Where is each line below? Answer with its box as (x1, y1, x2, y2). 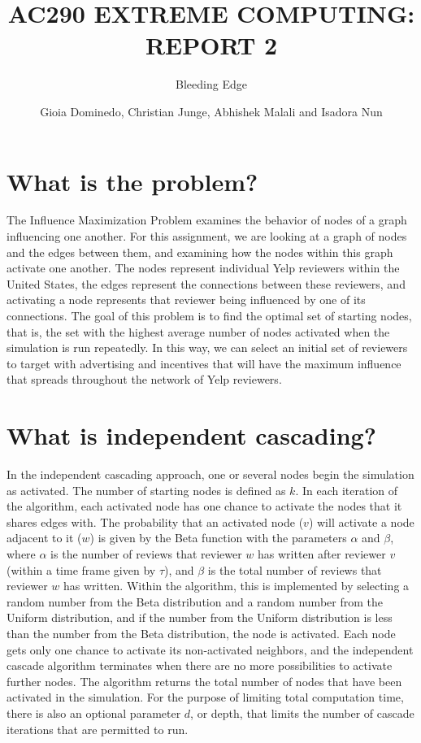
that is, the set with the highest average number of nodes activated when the (7, 323, 390, 340)
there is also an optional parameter (7, 705, 181, 721)
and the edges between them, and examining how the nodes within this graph (7, 243, 393, 260)
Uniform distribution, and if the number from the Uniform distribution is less (7, 609, 393, 626)
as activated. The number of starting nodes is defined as (7, 481, 286, 498)
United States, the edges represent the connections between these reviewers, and (7, 275, 406, 292)
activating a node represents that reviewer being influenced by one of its (7, 291, 366, 308)
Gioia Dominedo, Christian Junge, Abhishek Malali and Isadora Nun (40, 102, 383, 119)
